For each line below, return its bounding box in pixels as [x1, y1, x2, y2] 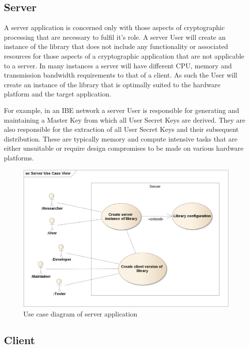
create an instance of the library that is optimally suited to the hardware [4, 79, 220, 89]
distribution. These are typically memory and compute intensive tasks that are [4, 133, 237, 143]
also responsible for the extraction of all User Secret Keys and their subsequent [4, 124, 239, 134]
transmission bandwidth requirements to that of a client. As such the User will [4, 70, 237, 80]
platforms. [4, 152, 34, 162]
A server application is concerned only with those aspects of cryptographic [4, 22, 225, 32]
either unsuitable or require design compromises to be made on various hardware [4, 143, 244, 153]
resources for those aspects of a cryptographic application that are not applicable [4, 50, 245, 61]
